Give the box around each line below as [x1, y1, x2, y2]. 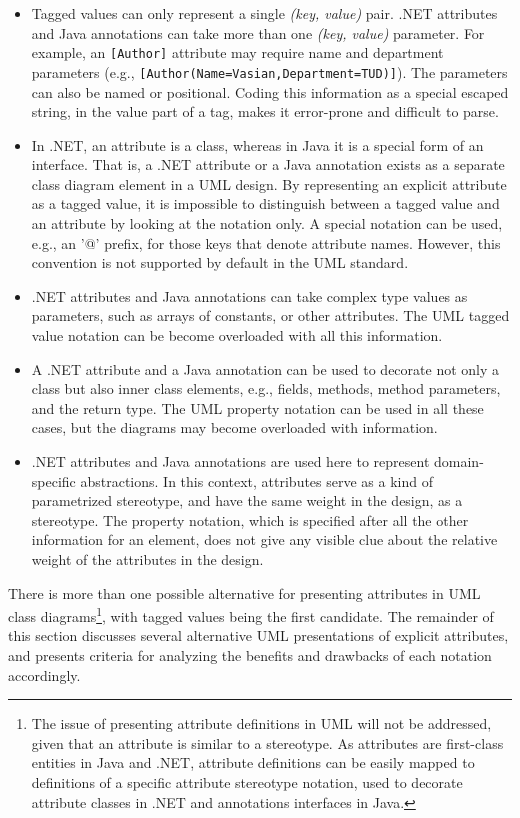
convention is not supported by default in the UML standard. [31, 252, 409, 273]
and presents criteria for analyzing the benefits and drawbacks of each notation [8, 645, 492, 665]
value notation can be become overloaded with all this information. [31, 325, 443, 346]
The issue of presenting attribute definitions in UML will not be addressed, [31, 713, 492, 734]
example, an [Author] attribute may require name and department [31, 42, 444, 63]
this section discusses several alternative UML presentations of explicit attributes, [8, 625, 509, 646]
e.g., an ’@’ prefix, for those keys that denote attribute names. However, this [31, 232, 501, 253]
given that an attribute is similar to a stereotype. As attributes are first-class [31, 732, 504, 753]
